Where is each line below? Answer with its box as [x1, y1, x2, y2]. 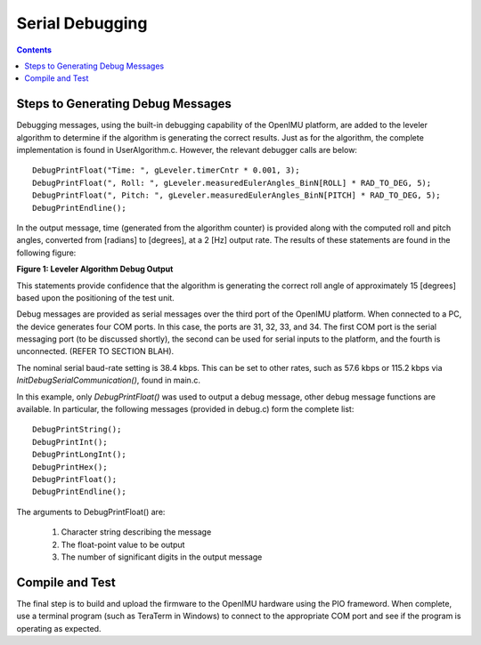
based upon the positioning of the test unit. [16, 292, 175, 302]
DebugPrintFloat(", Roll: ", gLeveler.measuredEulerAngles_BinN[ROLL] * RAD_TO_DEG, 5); [32, 178, 432, 188]
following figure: [16, 247, 77, 258]
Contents [16, 44, 53, 55]
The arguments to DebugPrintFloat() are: [16, 506, 166, 517]
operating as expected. [16, 623, 102, 633]
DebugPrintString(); [32, 424, 122, 435]
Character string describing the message [61, 527, 212, 537]
